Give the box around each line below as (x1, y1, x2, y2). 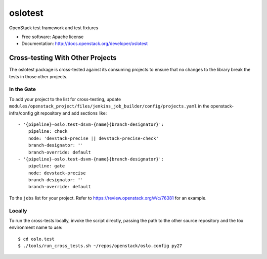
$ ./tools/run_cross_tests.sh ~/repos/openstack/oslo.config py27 (18, 243, 182, 249)
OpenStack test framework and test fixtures (9, 25, 98, 31)
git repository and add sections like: (34, 110, 107, 116)
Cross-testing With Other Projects (9, 53, 117, 62)
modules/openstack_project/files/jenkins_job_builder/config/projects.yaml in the (9, 103, 210, 109)
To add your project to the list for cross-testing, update (9, 96, 121, 102)
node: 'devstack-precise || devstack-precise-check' (28, 135, 159, 141)
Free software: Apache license (21, 34, 84, 40)
